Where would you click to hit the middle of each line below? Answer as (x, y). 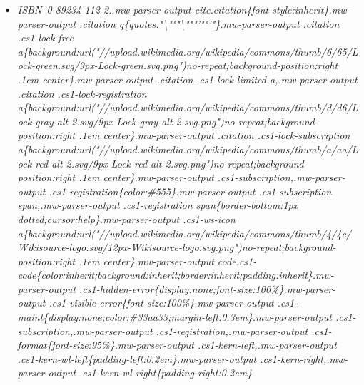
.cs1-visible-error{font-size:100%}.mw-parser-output (161, 303)
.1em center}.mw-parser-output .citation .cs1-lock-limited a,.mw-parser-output (187, 79)
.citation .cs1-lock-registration (82, 93)
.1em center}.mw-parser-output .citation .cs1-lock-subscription (214, 135)
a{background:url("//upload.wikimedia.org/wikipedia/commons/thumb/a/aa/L (188, 149)
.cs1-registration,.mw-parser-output (232, 330)
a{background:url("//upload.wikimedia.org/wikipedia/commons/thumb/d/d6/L (188, 107)
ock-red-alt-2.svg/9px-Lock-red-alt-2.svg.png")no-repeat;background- (162, 163)
